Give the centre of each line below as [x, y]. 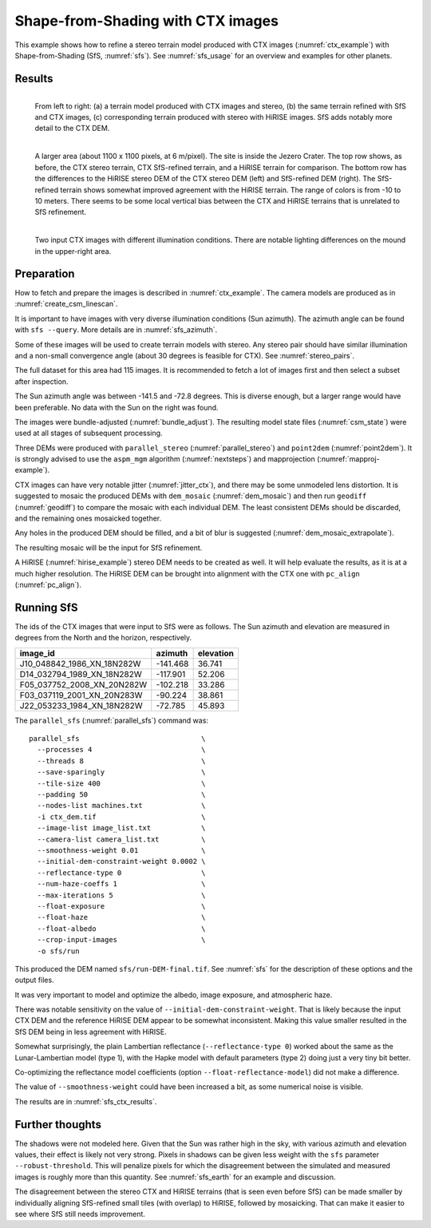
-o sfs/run [58, 951]
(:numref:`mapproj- [348, 459]
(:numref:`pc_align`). [48, 584]
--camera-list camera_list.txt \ [122, 839]
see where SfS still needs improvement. [80, 1214]
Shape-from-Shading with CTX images [147, 21]
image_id [37, 653]
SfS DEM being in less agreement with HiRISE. [91, 1032]
